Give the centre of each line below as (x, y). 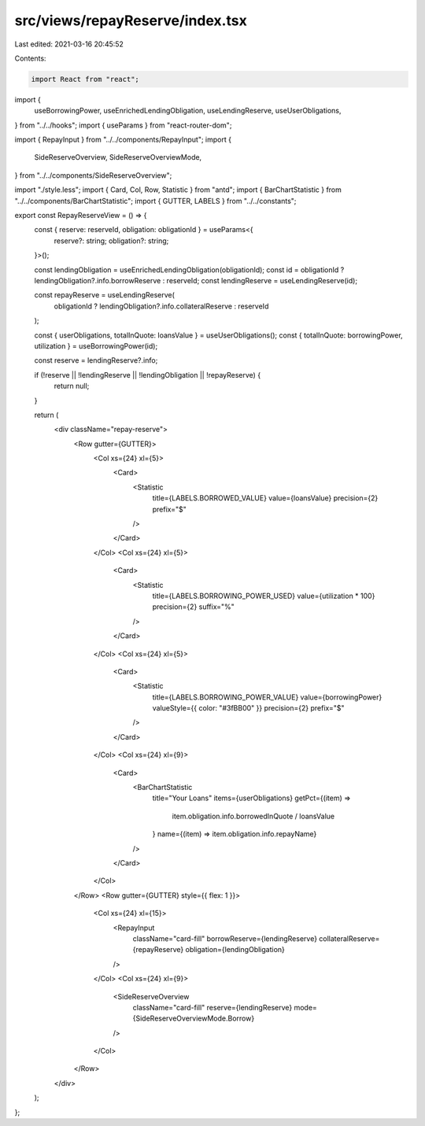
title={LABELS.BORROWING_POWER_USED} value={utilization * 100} (264, 596)
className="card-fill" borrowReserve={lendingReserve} (225, 938)
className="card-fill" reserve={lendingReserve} (213, 1007)
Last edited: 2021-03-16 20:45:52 (69, 44)
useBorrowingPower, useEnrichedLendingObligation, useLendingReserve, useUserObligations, (188, 111)
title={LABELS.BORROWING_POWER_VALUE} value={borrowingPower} (267, 697)
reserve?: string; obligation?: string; (111, 241)
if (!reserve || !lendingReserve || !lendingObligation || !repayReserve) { (148, 375)
